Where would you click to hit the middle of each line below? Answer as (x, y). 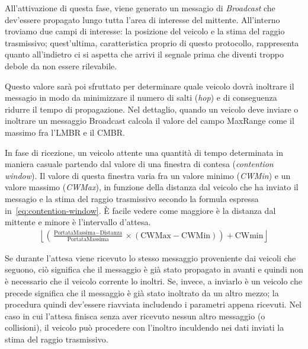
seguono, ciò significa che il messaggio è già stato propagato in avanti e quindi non (154, 269)
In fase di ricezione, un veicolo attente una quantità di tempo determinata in (144, 152)
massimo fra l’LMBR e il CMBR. (65, 132)
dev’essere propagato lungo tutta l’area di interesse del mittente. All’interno (142, 19)
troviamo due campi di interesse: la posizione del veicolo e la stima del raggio (145, 31)
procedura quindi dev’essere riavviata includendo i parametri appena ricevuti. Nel (153, 304)
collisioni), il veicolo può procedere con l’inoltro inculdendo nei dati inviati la (145, 327)
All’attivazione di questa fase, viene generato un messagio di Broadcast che (140, 8)
